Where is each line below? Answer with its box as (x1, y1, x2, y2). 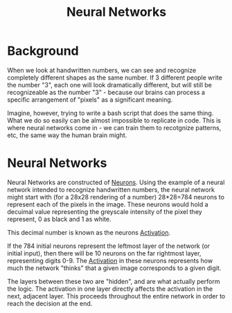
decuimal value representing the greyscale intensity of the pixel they (7, 207, 202, 215)
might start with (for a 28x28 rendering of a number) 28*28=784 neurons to (7, 193, 225, 201)
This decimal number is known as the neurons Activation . (7, 228, 171, 236)
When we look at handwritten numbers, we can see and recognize (7, 66, 197, 74)
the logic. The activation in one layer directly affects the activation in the (7, 285, 213, 293)
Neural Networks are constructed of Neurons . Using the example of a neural (7, 178, 225, 186)
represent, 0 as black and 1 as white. (7, 215, 111, 223)
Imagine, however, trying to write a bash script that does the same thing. (7, 109, 214, 117)
